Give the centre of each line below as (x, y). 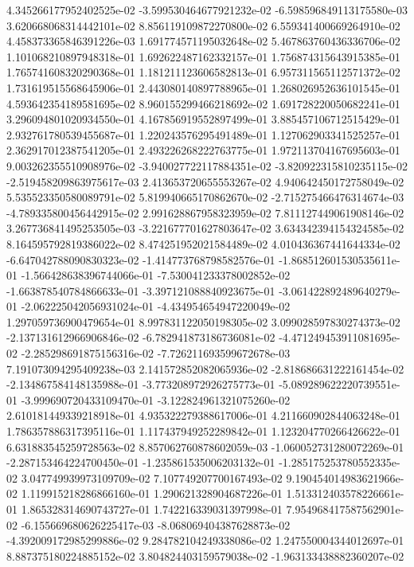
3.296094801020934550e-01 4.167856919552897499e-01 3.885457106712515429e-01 (203, 119)
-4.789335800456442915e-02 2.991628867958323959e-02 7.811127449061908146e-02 (205, 212)
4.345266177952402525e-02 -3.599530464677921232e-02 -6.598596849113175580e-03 (207, 10)
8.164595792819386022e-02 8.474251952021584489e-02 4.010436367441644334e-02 (203, 243)
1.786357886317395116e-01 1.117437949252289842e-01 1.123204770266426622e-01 (203, 431)
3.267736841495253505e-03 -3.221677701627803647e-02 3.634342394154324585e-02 (205, 228)
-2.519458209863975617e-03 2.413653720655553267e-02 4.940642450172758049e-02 (205, 181)
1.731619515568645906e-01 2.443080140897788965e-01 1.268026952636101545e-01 (203, 87)
